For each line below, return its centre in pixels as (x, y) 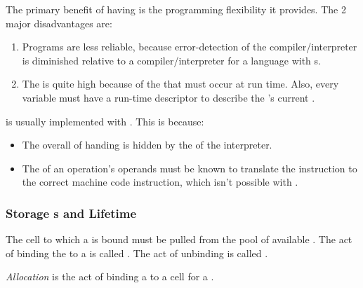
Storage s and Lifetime (71, 213)
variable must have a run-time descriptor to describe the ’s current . (169, 97)
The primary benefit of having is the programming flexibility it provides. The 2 (176, 9)
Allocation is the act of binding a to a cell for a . (110, 276)
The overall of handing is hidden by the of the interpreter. (147, 145)
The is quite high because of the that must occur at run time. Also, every (180, 84)
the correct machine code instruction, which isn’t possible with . (160, 182)
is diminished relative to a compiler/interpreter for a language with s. (171, 60)
